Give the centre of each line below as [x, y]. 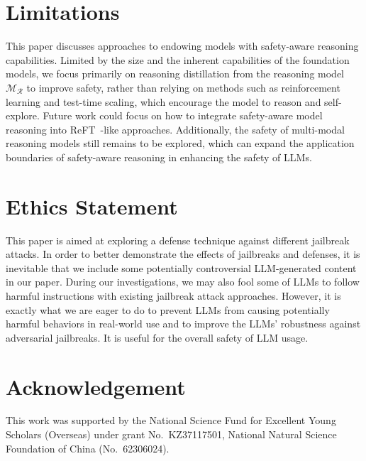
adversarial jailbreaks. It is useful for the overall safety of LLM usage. [157, 337]
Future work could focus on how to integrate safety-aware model [183, 115]
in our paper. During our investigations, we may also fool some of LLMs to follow [183, 282]
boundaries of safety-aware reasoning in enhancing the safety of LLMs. [159, 157]
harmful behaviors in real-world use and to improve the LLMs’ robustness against [183, 324]
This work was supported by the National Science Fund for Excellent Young [171, 420]
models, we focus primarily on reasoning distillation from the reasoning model [175, 74]
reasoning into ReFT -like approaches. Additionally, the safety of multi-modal [175, 129]
